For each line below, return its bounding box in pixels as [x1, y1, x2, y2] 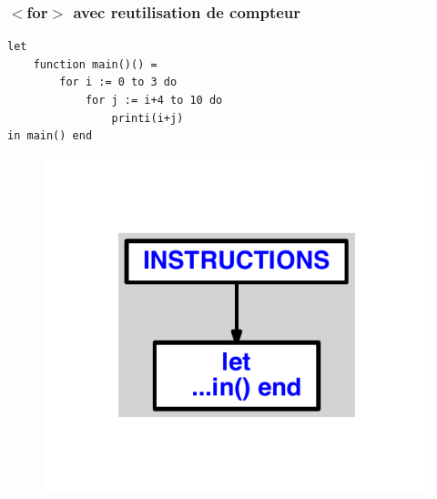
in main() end [7, 129, 93, 143]
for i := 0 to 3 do [59, 76, 178, 89]
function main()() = [33, 57, 158, 71]
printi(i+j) [111, 111, 184, 125]
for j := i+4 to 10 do [85, 94, 223, 107]
